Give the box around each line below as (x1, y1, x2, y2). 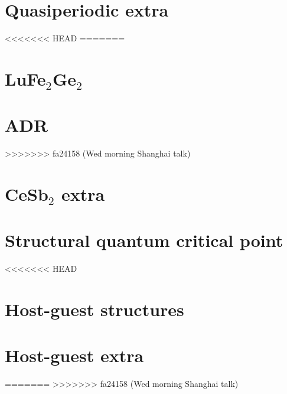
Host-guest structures (5, 297, 184, 321)
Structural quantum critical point (5, 228, 283, 252)
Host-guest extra (5, 343, 144, 367)
